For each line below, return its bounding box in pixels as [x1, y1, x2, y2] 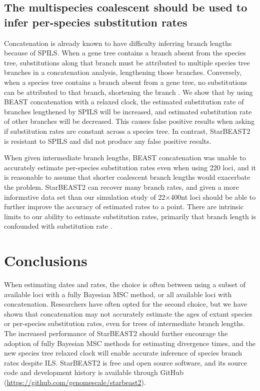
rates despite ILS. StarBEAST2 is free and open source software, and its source [4, 357, 247, 368]
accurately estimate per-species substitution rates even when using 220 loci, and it [4, 162, 256, 172]
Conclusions [4, 250, 87, 271]
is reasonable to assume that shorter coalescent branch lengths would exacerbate [4, 172, 250, 182]
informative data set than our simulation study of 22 [4, 191, 165, 202]
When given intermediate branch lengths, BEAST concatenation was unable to [4, 152, 246, 163]
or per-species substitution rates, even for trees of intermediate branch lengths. [4, 318, 245, 329]
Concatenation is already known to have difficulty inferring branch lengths [4, 37, 232, 48]
